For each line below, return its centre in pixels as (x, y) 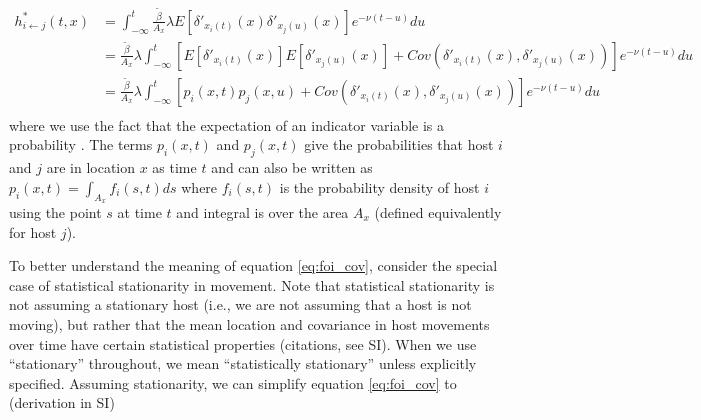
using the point (55, 211)
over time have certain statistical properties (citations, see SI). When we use (243, 343)
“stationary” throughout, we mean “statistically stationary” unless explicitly (243, 363)
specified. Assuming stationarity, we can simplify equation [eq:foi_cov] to (233, 382)
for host (33, 231)
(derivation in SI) (62, 402)
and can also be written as (292, 167)
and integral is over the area (262, 211)
